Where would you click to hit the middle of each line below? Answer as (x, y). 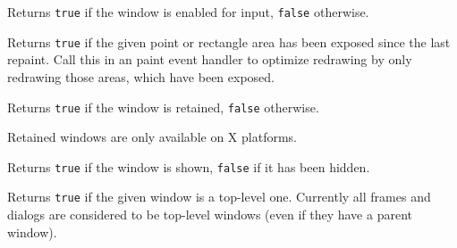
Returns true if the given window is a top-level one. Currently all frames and (219, 197)
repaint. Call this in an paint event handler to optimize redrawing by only (210, 59)
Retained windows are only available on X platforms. (152, 137)
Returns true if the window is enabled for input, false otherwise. (188, 12)
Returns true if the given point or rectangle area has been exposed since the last (229, 41)
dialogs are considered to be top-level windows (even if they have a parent (210, 215)
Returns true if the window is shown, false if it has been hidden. (189, 166)
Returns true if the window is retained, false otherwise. (163, 107)
